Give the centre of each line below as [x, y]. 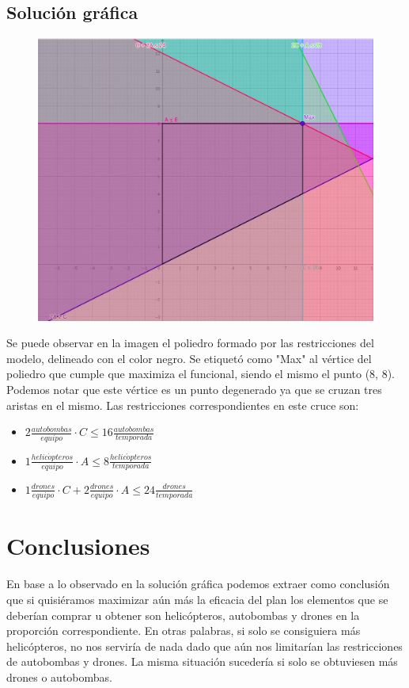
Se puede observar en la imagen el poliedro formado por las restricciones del [190, 343]
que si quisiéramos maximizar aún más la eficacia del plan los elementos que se [197, 599]
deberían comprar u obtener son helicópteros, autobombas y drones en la [183, 615]
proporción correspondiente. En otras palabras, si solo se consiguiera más [184, 631]
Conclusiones [78, 546]
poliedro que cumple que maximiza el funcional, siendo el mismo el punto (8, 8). [201, 374]
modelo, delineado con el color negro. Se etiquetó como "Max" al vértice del [189, 358]
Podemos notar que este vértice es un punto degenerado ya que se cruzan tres [194, 390]
